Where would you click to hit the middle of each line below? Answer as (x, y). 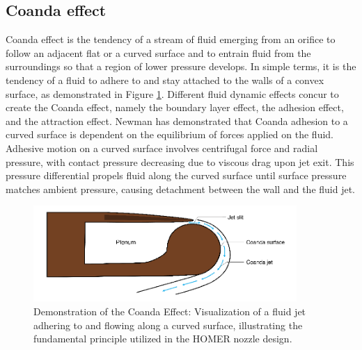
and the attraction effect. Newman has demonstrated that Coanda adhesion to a (177, 120)
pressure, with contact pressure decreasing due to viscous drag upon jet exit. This (180, 161)
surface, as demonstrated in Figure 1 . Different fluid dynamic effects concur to (172, 93)
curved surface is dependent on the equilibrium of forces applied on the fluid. (170, 134)
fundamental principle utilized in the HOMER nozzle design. (163, 339)
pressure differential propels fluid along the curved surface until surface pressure (176, 175)
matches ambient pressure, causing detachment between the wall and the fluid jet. (181, 189)
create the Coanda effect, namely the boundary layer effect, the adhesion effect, (175, 107)
